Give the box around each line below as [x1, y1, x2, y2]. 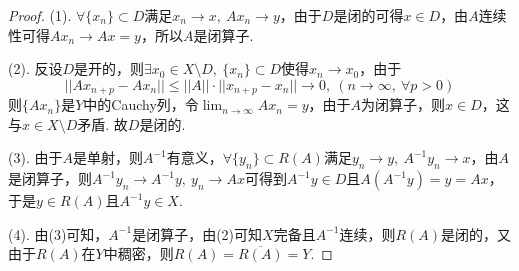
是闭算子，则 [8, 168, 92, 189]
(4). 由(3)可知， [8, 223, 109, 244]
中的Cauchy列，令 [83, 94, 199, 115]
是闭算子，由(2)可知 [132, 223, 263, 244]
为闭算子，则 [361, 94, 446, 115]
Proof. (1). [8, 5, 72, 25]
